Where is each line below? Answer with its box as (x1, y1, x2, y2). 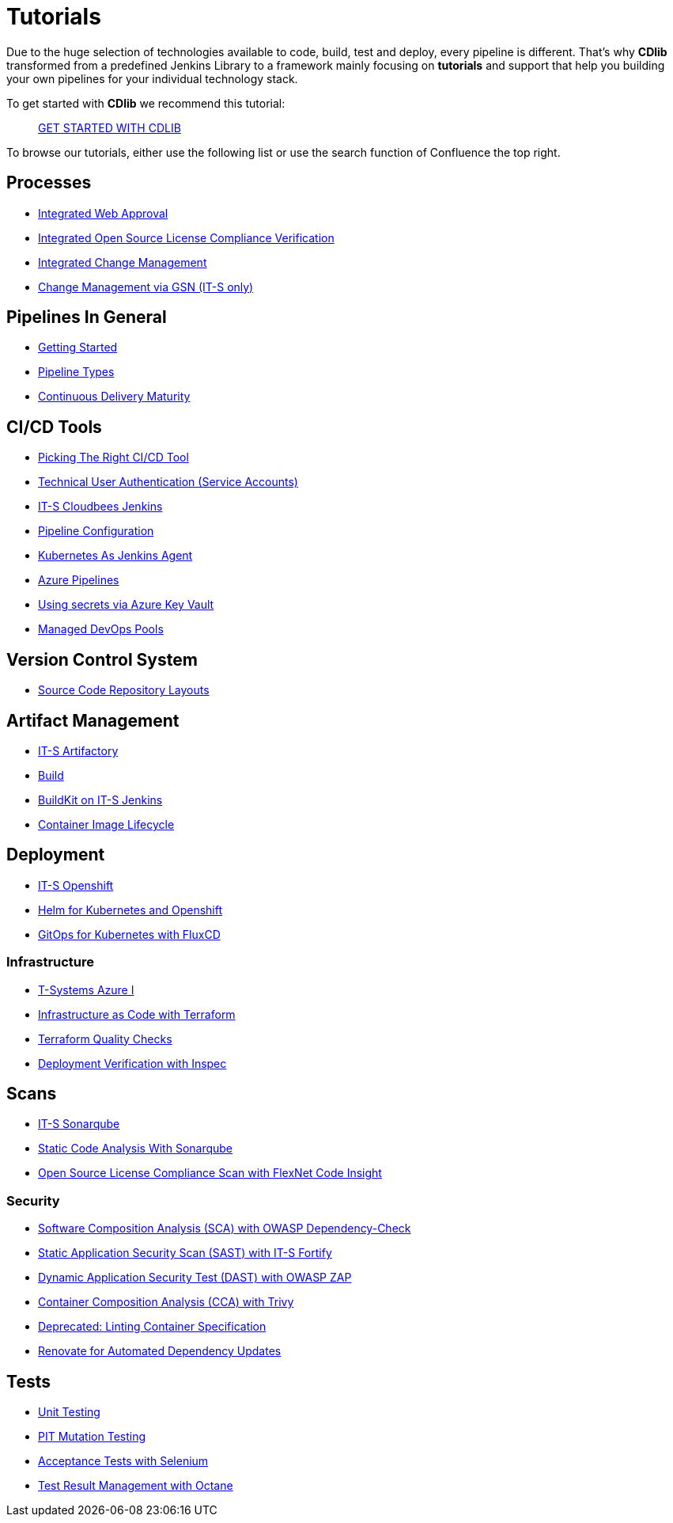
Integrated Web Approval (38, 206, 168, 220)
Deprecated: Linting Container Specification (38, 1320, 267, 1334)
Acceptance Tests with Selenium (38, 1454, 209, 1468)
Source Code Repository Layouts (38, 683, 210, 697)
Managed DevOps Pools (38, 622, 164, 636)
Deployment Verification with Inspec (38, 1056, 227, 1070)
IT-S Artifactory (38, 743, 119, 758)
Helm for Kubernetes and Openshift (38, 902, 223, 917)
